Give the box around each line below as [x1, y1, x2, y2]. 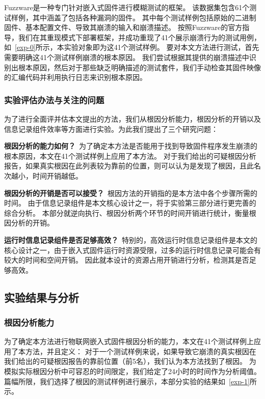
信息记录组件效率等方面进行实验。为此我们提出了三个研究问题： [4, 123, 218, 134]
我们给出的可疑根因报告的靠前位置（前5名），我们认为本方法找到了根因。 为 [4, 356, 256, 366]
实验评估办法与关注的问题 [4, 93, 104, 106]
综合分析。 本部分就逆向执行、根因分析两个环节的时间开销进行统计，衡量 [4, 207, 249, 218]
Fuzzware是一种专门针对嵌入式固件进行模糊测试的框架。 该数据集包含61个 [4, 2, 250, 12]
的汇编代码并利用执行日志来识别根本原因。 [4, 72, 147, 82]
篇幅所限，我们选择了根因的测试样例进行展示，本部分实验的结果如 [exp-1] [4, 376, 250, 386]
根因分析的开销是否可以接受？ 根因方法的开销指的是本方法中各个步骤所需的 [4, 187, 257, 198]
